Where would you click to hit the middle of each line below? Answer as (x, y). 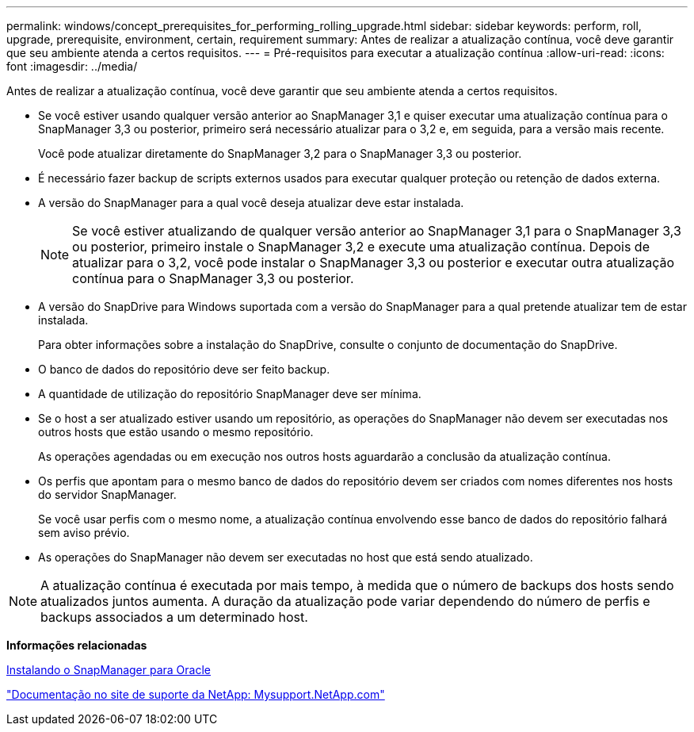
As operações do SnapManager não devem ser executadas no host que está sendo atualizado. (286, 557)
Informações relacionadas (77, 645)
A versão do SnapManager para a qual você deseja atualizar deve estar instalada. (251, 203)
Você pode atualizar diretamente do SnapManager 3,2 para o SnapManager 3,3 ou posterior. (280, 153)
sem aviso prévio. (84, 533)
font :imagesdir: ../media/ (72, 66)
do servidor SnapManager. (107, 494)
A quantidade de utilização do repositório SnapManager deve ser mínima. (230, 394)
